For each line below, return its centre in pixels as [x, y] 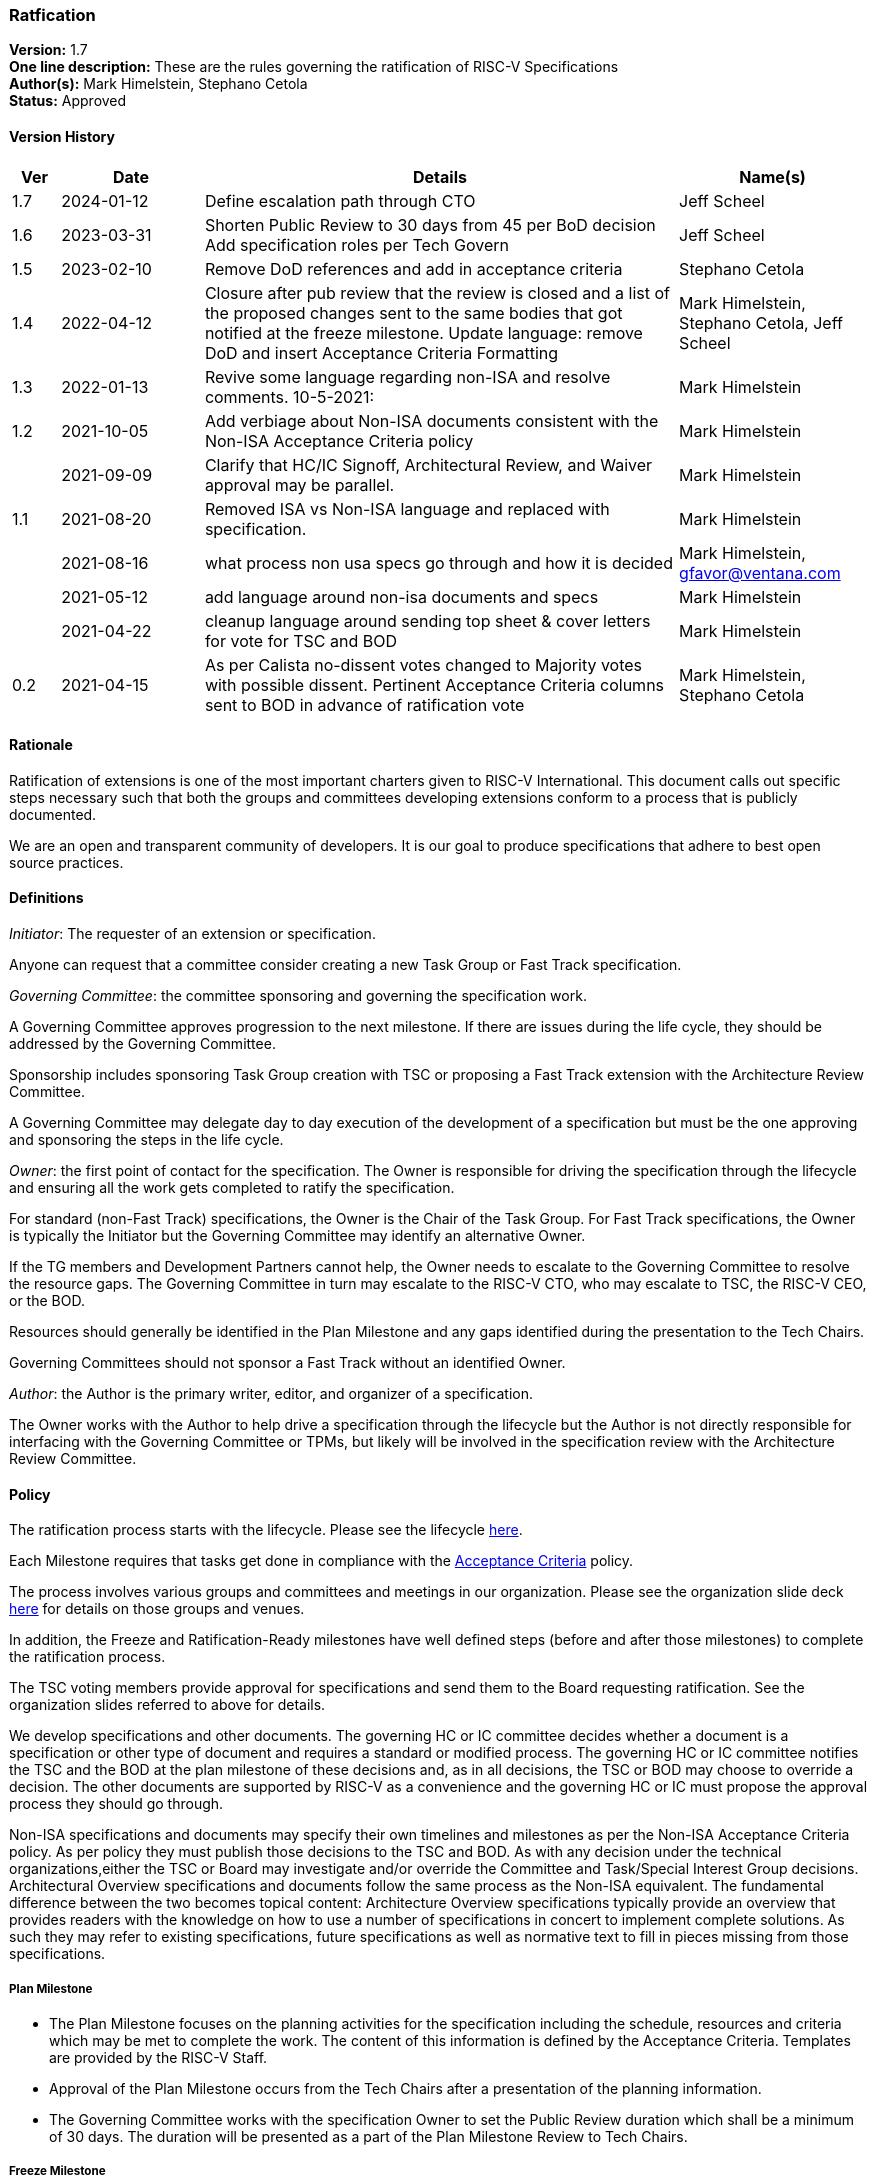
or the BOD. [47, 1301]
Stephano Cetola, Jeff [761, 322]
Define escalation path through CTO [340, 200]
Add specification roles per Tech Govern [356, 244]
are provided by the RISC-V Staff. [158, 2058]
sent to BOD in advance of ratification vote [364, 704]
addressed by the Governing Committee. [142, 1044]
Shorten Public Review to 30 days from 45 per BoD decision [430, 224]
